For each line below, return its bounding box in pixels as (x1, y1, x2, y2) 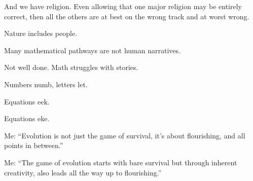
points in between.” (4, 140, 63, 151)
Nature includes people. (4, 28, 78, 39)
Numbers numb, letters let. (4, 79, 88, 89)
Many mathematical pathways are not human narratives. (4, 45, 180, 55)
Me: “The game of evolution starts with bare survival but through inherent (4, 157, 237, 167)
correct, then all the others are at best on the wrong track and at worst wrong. (4, 11, 249, 21)
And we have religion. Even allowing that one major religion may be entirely (4, 1, 242, 11)
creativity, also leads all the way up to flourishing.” (4, 167, 162, 177)
